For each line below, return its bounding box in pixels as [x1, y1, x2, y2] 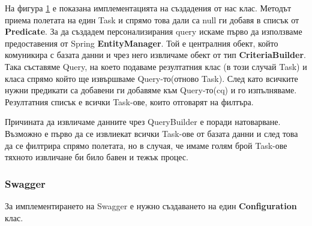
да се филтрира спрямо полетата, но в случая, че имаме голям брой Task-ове [5, 139, 287, 151]
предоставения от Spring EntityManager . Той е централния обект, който [5, 36, 278, 49]
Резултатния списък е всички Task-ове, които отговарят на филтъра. [5, 95, 254, 108]
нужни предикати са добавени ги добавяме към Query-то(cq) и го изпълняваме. [5, 84, 297, 96]
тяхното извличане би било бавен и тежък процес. [5, 151, 188, 163]
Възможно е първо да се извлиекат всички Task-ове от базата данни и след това [5, 127, 298, 139]
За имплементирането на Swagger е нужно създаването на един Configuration [5, 199, 297, 212]
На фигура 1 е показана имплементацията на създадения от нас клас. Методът [5, 2, 292, 14]
